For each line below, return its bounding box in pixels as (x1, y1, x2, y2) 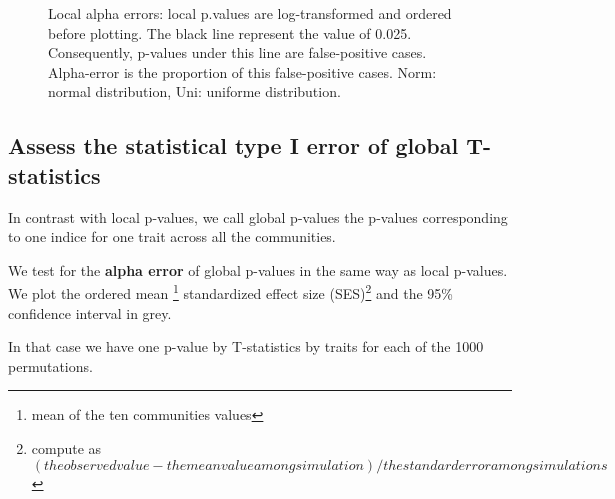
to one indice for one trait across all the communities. (8, 226, 336, 247)
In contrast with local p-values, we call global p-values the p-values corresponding (8, 206, 508, 227)
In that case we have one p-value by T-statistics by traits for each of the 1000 (8, 336, 484, 357)
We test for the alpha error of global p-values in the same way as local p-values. (8, 259, 508, 280)
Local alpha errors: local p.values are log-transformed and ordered (48, 3, 452, 23)
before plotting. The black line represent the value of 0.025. (48, 22, 412, 43)
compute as (31, 437, 102, 458)
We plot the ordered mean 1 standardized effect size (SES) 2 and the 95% (8, 280, 453, 303)
